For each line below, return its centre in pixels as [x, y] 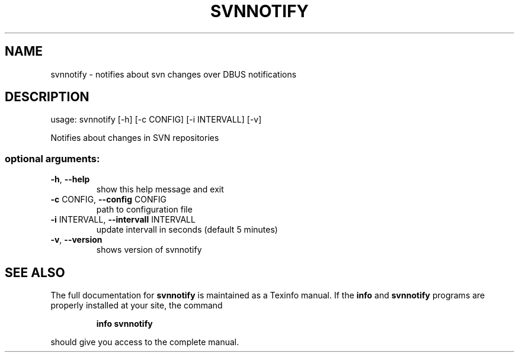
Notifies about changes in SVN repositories [135, 138]
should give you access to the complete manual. [145, 342]
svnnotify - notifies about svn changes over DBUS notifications [174, 74]
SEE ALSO [35, 272]
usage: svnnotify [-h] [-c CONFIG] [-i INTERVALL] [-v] [156, 120]
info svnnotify [124, 324]
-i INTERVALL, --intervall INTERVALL [123, 220]
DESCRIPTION [47, 97]
